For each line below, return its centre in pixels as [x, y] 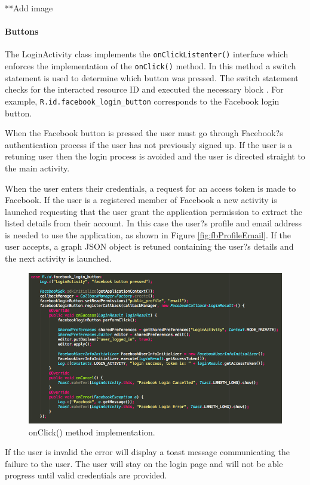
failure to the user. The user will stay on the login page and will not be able [144, 463]
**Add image [29, 8]
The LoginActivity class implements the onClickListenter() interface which [147, 54]
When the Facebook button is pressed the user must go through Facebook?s [144, 133]
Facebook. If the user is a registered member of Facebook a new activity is [141, 200]
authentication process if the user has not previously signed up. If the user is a [149, 144]
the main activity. [37, 168]
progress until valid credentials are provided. [86, 475]
